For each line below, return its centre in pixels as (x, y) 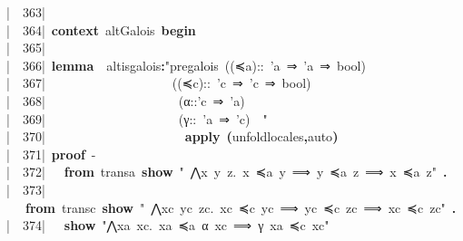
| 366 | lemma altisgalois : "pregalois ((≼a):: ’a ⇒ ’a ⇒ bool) (186, 65)
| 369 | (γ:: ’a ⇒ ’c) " (137, 118)
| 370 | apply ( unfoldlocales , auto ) (172, 136)
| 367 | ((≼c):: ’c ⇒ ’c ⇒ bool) (159, 83)
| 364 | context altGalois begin (101, 29)
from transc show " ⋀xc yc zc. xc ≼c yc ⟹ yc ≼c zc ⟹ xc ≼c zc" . (241, 207)
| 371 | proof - (51, 154)
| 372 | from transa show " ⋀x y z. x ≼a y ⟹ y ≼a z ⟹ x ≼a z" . (227, 172)
